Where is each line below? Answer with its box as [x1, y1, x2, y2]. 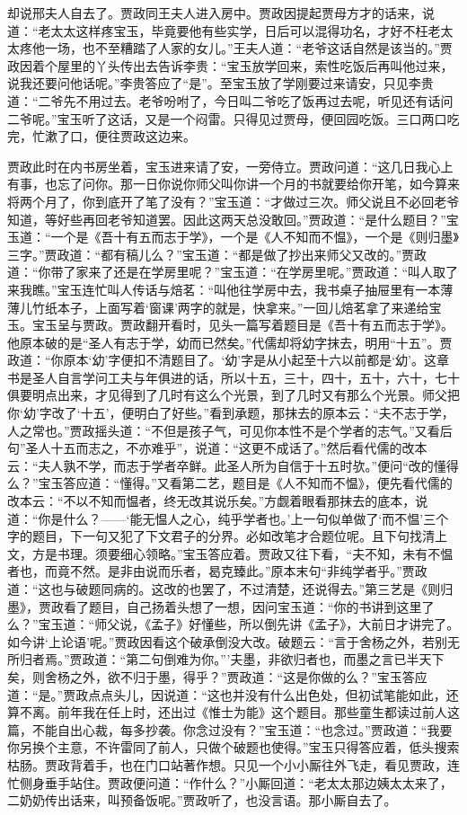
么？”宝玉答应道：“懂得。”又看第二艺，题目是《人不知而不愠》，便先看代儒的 [7, 474, 453, 492]
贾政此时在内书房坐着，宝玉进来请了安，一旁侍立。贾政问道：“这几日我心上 [7, 156, 454, 175]
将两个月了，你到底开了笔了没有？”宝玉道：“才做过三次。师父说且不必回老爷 [7, 191, 460, 210]
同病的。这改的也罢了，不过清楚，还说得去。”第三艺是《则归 [101, 580, 454, 598]
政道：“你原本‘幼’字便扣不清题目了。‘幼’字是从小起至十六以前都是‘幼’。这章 [7, 350, 449, 369]
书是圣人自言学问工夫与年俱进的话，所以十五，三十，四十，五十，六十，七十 [7, 368, 460, 386]
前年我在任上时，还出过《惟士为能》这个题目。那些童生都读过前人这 [57, 703, 460, 722]
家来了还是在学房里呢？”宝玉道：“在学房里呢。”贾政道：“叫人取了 [75, 262, 459, 281]
